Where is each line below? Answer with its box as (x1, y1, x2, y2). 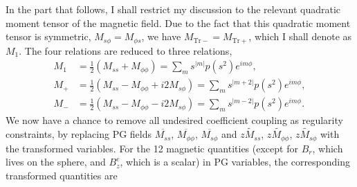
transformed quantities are (6, 168, 118, 182)
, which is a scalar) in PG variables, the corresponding (120, 154, 351, 169)
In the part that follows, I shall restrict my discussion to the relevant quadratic (6, 2, 341, 16)
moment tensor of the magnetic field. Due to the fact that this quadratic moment (6, 15, 351, 30)
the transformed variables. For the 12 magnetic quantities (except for (6, 141, 298, 155)
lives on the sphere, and (6, 154, 106, 169)
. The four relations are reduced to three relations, (19, 43, 232, 57)
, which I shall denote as (248, 29, 352, 44)
